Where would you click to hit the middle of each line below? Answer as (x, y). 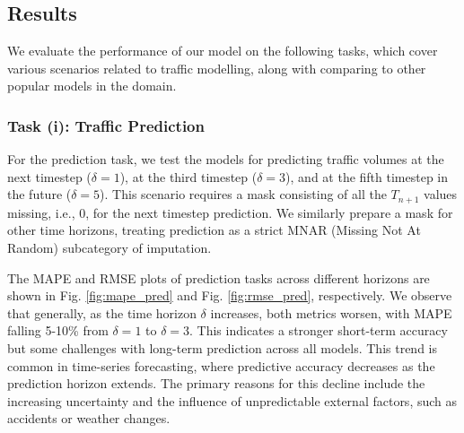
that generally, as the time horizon (102, 312)
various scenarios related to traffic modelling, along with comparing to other (217, 68)
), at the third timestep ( (188, 176)
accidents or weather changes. (89, 418)
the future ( (39, 194)
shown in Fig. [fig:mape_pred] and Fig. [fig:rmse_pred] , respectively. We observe (230, 295)
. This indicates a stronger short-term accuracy (319, 330)
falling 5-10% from (58, 330)
